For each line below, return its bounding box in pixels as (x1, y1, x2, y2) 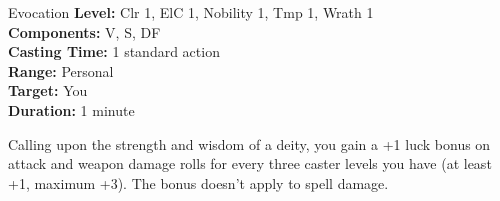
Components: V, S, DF (8, 21, 161, 42)
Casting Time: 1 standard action (8, 41, 220, 62)
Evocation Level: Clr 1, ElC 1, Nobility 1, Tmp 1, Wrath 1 (8, 2, 374, 22)
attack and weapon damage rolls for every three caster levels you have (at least (8, 153, 492, 174)
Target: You (8, 80, 88, 101)
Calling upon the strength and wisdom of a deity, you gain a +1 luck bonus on (8, 133, 491, 154)
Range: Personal (8, 60, 114, 81)
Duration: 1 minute (8, 99, 135, 120)
